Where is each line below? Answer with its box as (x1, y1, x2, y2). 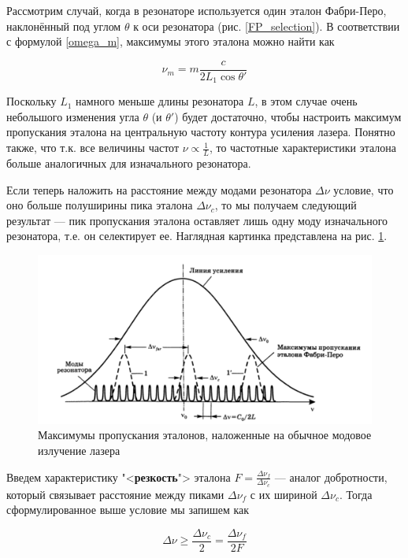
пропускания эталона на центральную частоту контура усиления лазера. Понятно (6, 124, 395, 140)
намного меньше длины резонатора (76, 93, 244, 109)
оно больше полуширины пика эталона (6, 197, 193, 213)
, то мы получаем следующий (214, 197, 357, 213)
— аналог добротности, (274, 468, 388, 485)
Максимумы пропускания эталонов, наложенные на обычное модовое (38, 427, 372, 443)
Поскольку (6, 93, 57, 109)
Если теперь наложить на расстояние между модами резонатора (6, 181, 312, 198)
